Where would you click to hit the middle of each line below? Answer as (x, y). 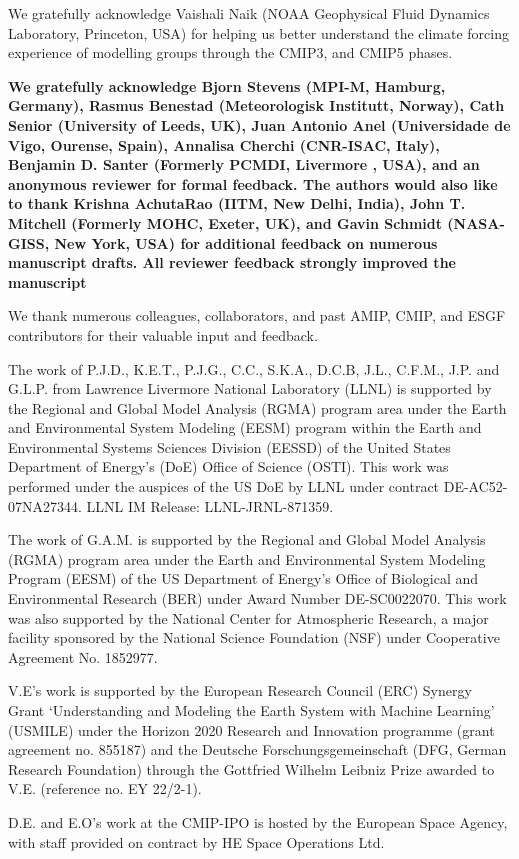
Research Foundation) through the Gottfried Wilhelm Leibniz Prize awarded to (251, 768)
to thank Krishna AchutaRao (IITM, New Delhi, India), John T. (237, 203)
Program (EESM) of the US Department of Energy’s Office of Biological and (243, 578)
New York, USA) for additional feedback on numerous (246, 242)
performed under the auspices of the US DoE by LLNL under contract (224, 486)
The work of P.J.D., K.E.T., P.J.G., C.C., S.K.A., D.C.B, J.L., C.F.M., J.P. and (254, 368)
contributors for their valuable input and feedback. (163, 334)
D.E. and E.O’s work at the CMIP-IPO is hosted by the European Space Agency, (258, 821)
